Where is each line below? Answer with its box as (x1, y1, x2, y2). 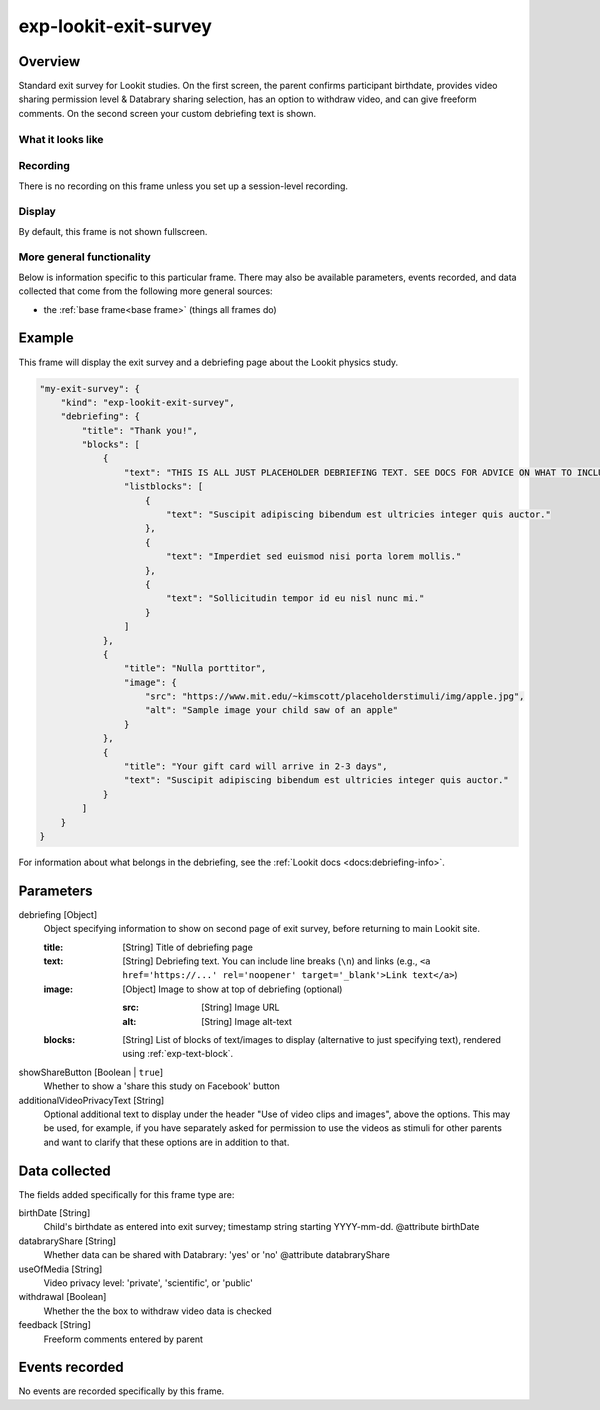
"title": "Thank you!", (81, 425, 199, 436)
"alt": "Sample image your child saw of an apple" (145, 705, 399, 716)
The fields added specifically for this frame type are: (18, 1188, 235, 1200)
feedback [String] (18, 1319, 92, 1331)
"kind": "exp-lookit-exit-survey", (60, 396, 235, 408)
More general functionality (18, 250, 152, 264)
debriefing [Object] (18, 908, 98, 920)
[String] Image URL (201, 1001, 280, 1014)
